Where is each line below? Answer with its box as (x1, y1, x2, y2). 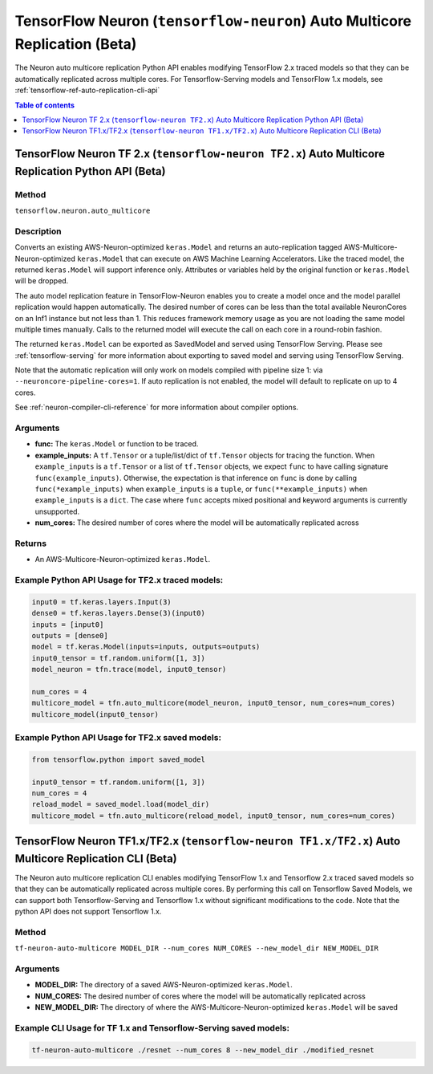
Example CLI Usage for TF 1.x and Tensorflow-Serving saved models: (14, 1022, 290, 1033)
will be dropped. (14, 276, 69, 286)
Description (14, 226, 62, 237)
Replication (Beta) (14, 35, 137, 53)
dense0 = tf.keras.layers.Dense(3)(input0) (31, 608, 206, 618)
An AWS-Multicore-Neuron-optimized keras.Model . (34, 555, 211, 564)
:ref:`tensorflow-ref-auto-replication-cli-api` (14, 85, 160, 96)
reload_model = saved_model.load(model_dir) (31, 799, 210, 809)
